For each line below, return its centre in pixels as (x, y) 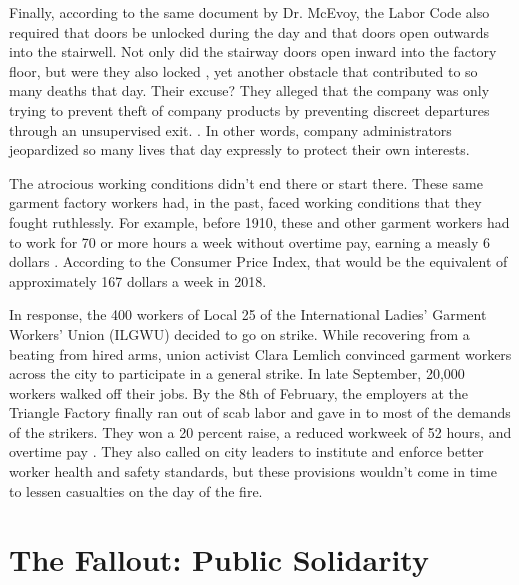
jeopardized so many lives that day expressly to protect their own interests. (239, 149)
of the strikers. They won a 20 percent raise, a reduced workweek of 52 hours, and (260, 431)
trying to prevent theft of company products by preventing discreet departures (249, 109)
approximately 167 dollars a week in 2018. (138, 280)
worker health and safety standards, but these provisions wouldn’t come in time (253, 471)
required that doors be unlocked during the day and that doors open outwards (249, 31)
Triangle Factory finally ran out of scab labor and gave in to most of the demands (260, 412)
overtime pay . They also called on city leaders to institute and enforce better (246, 451)
